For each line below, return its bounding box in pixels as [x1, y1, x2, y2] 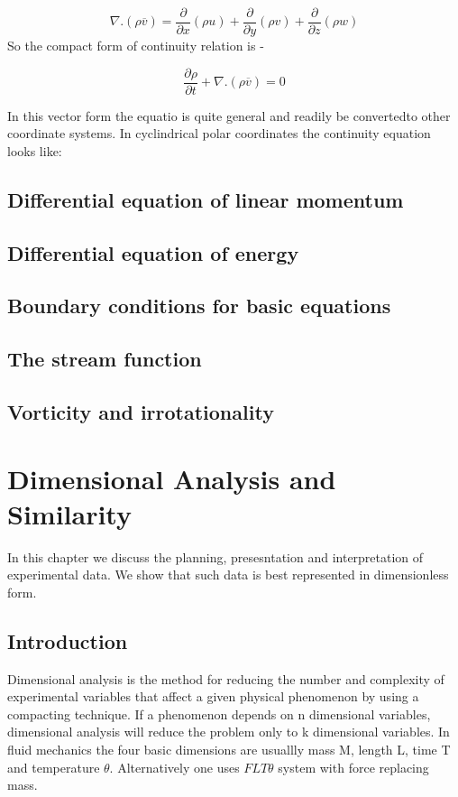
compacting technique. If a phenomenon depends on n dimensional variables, [7, 704, 431, 723]
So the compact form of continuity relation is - [7, 36, 264, 55]
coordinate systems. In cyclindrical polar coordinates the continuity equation [7, 124, 431, 143]
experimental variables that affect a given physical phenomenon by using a [7, 687, 419, 706]
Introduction [7, 626, 128, 654]
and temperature [7, 757, 100, 776]
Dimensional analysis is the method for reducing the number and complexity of [7, 669, 444, 688]
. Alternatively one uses [109, 757, 240, 776]
